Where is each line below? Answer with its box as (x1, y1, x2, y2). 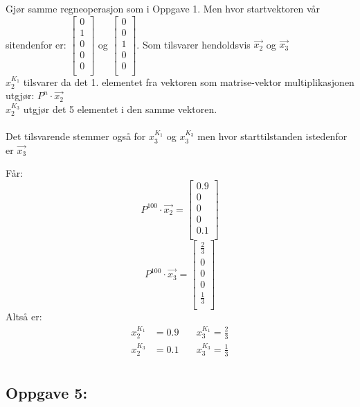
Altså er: (6, 309, 42, 323)
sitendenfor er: (6, 37, 66, 51)
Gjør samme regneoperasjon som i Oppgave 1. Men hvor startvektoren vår (6, 1, 321, 15)
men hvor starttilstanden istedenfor (197, 129, 348, 144)
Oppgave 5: (6, 382, 88, 404)
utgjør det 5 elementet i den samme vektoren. (23, 101, 217, 116)
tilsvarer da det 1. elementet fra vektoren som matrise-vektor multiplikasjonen (23, 74, 354, 89)
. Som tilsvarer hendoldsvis (136, 37, 251, 51)
